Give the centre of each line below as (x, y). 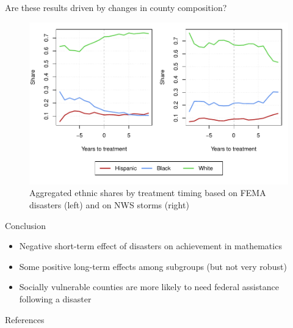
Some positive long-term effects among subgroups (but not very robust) (153, 266)
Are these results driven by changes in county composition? (116, 7)
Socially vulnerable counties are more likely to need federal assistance (149, 287)
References (25, 319)
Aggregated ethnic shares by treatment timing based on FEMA (148, 193)
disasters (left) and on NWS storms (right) (109, 205)
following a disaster (55, 299)
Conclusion (25, 225)
